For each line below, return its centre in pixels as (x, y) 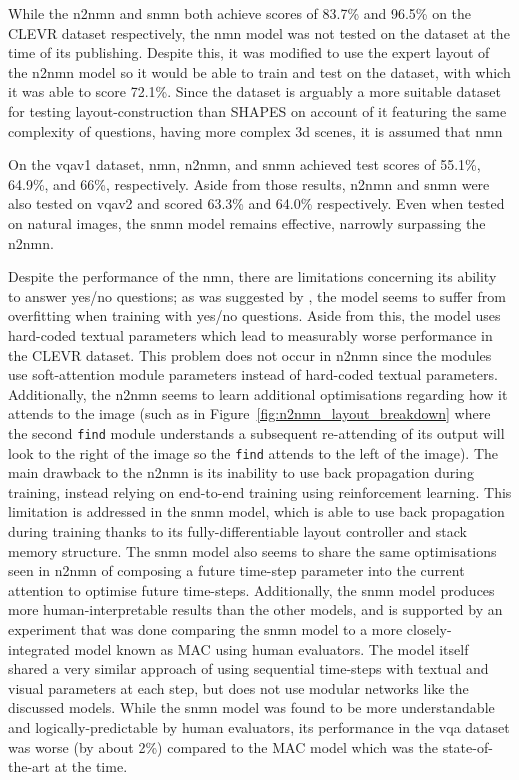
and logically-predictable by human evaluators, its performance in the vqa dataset (259, 726)
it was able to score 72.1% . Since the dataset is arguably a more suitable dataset (254, 91)
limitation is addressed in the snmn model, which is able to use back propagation (256, 511)
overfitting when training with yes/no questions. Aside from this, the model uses (254, 315)
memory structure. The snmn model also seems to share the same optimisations (252, 550)
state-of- (467, 746)
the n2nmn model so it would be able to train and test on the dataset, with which (259, 71)
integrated (39, 648)
